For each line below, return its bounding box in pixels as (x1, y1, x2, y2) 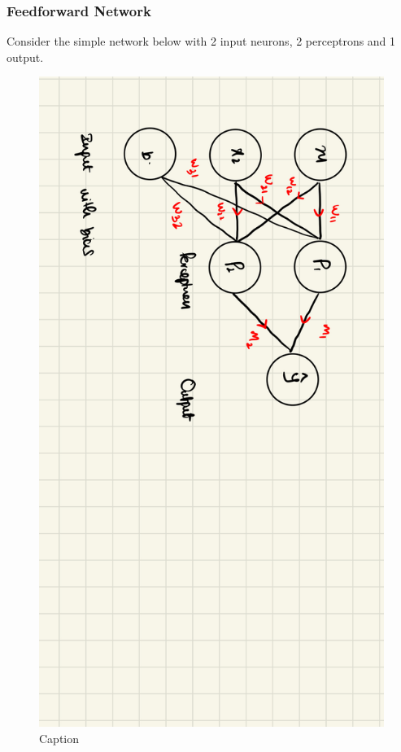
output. (7, 48, 44, 65)
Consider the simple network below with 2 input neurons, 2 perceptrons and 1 (7, 33, 396, 50)
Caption (39, 729, 80, 746)
